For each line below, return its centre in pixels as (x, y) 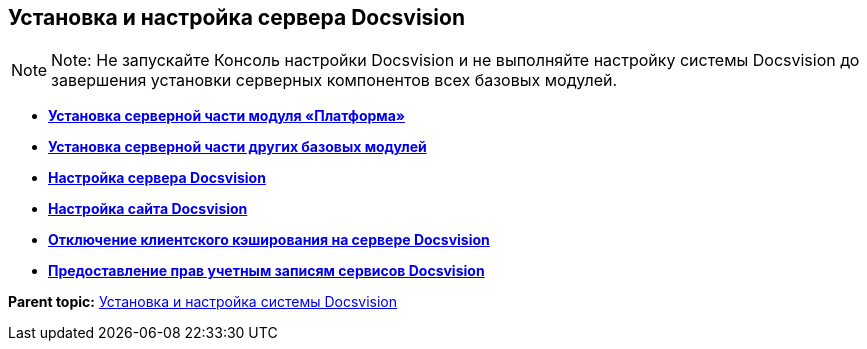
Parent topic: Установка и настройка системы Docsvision (202, 302)
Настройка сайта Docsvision (148, 209)
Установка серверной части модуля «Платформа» (227, 116)
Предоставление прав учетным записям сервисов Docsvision (266, 271)
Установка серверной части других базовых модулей (237, 147)
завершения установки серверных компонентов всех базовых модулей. (334, 80)
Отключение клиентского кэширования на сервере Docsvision (269, 240)
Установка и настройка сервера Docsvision (236, 17)
